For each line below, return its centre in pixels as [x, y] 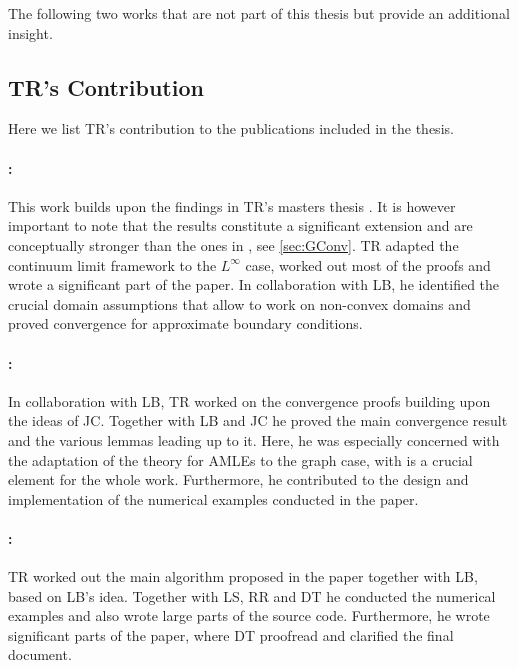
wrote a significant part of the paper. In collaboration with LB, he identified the [254, 284]
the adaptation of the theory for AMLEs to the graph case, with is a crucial [240, 459]
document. [40, 654]
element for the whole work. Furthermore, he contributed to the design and [238, 479]
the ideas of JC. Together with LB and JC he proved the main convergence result [258, 420]
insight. [30, 32]
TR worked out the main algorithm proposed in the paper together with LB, [243, 576]
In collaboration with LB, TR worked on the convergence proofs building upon [249, 400]
